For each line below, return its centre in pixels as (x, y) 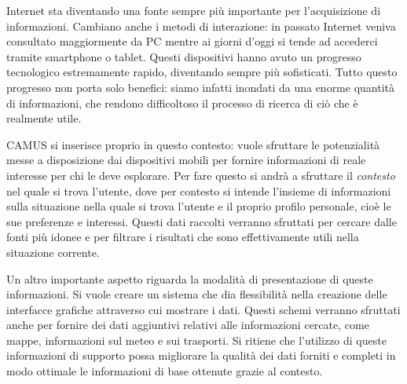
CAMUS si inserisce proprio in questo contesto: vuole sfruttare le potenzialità (193, 144)
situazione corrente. (53, 252)
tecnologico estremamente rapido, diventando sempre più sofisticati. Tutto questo (202, 72)
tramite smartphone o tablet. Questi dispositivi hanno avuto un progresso (184, 56)
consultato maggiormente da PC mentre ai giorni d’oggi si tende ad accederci (192, 41)
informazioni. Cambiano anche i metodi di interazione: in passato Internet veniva (201, 26)
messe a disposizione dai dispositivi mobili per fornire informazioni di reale (186, 160)
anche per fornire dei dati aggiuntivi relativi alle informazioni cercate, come (188, 325)
